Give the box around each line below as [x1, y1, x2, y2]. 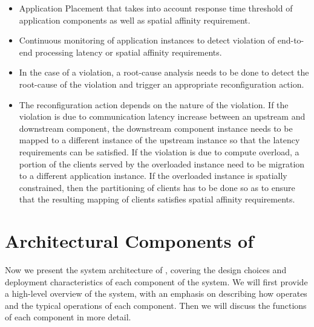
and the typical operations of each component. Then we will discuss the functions [5, 299, 307, 311]
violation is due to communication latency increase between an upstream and [19, 110, 306, 123]
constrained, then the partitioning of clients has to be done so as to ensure [19, 181, 295, 193]
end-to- [277, 34, 304, 47]
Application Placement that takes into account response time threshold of [19, 2, 293, 14]
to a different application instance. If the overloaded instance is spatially [19, 169, 287, 182]
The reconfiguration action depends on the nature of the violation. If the [19, 98, 289, 111]
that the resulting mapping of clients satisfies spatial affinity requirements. [19, 193, 295, 206]
